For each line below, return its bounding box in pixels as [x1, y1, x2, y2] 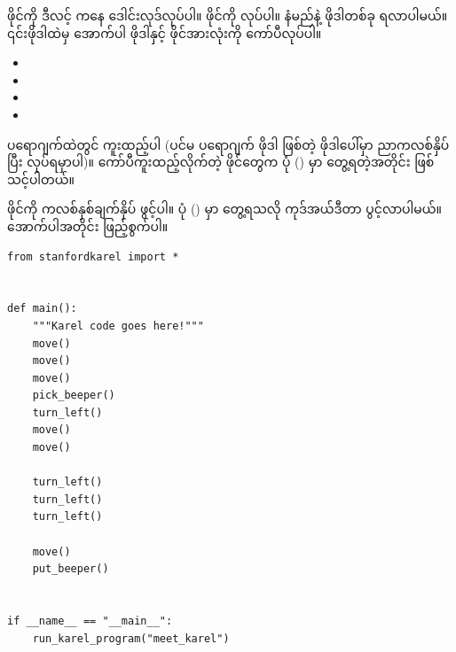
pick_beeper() [32, 389, 115, 402]
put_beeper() [32, 563, 109, 576]
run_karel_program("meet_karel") [32, 632, 230, 645]
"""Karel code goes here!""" [32, 319, 204, 332]
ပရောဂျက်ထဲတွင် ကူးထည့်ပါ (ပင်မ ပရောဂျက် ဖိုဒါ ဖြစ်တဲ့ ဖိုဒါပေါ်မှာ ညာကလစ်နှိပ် [7, 135, 450, 153]
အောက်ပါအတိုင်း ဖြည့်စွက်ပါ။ [7, 216, 169, 235]
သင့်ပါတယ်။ [7, 169, 75, 188]
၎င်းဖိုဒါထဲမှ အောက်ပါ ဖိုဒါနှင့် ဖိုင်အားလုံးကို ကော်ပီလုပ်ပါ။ [7, 23, 322, 42]
